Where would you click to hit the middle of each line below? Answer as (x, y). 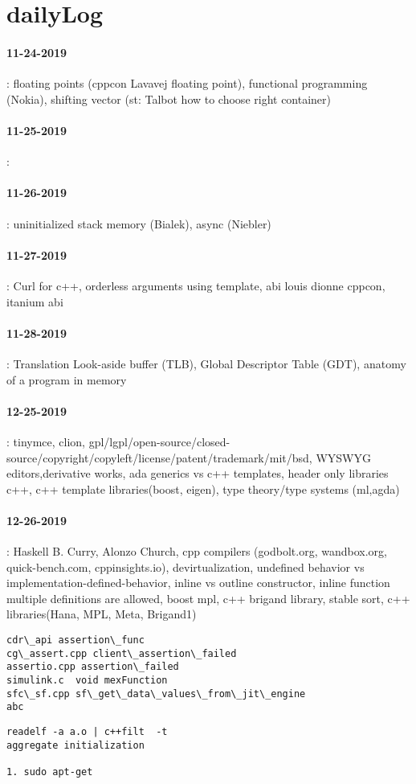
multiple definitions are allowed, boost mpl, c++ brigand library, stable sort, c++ (208, 598)
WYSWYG (343, 457)
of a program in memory (67, 379)
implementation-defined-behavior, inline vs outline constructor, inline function (198, 583)
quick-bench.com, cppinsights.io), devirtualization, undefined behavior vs (186, 566)
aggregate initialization (75, 745)
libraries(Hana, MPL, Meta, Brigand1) (102, 614)
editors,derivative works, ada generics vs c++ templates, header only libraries (198, 473)
